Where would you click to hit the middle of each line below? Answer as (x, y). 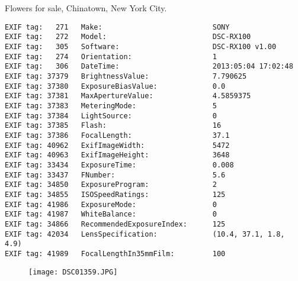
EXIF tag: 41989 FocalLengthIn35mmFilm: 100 (115, 253)
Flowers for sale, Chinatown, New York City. (86, 8)
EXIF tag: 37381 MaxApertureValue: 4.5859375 (128, 96)
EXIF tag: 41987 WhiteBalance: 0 (111, 214)
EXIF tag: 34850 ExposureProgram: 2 (111, 185)
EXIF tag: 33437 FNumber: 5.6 (115, 175)
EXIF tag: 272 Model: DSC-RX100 (128, 37)
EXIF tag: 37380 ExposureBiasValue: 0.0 (115, 86)
